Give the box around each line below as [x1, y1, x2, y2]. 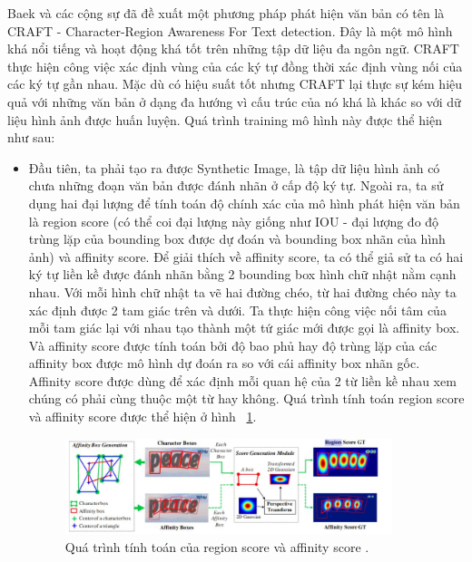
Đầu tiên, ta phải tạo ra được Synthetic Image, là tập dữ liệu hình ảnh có [28, 158, 440, 177]
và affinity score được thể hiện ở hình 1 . [28, 407, 257, 426]
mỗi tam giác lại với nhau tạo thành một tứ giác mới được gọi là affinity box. [28, 318, 460, 337]
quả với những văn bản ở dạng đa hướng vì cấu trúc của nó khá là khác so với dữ [7, 92, 461, 111]
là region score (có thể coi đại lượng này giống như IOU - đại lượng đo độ [28, 211, 439, 230]
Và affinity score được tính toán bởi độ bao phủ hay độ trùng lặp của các [28, 335, 438, 354]
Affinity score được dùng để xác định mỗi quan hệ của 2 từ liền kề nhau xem [28, 371, 457, 390]
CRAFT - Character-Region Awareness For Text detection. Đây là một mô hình [7, 21, 453, 40]
